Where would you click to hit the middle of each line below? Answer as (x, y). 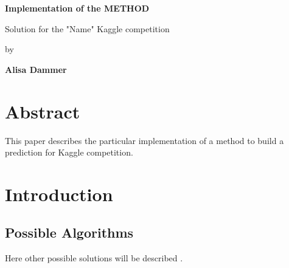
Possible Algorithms (69, 232)
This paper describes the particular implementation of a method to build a (144, 140)
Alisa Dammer (36, 69)
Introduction (59, 194)
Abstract (43, 111)
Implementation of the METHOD (77, 8)
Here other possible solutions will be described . (94, 258)
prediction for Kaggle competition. (69, 152)
